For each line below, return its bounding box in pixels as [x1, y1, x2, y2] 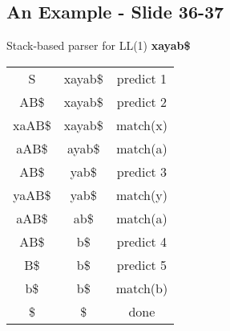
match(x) [115, 115, 167, 134]
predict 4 [116, 231, 167, 251]
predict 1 [116, 68, 167, 88]
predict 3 [116, 161, 167, 181]
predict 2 [116, 92, 167, 111]
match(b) [115, 278, 168, 297]
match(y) [115, 185, 167, 204]
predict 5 [116, 255, 167, 274]
